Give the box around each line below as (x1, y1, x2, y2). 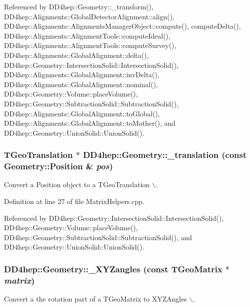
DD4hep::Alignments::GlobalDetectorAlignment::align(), (4, 11, 175, 21)
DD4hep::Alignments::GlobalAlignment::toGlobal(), (4, 108, 160, 118)
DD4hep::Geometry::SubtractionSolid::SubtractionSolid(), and (4, 232, 192, 242)
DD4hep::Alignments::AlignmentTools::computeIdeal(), (4, 30, 171, 41)
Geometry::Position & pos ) (4, 160, 113, 172)
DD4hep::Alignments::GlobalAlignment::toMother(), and (4, 118, 176, 128)
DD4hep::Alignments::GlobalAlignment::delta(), (4, 50, 149, 60)
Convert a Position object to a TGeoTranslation (4, 179, 150, 190)
